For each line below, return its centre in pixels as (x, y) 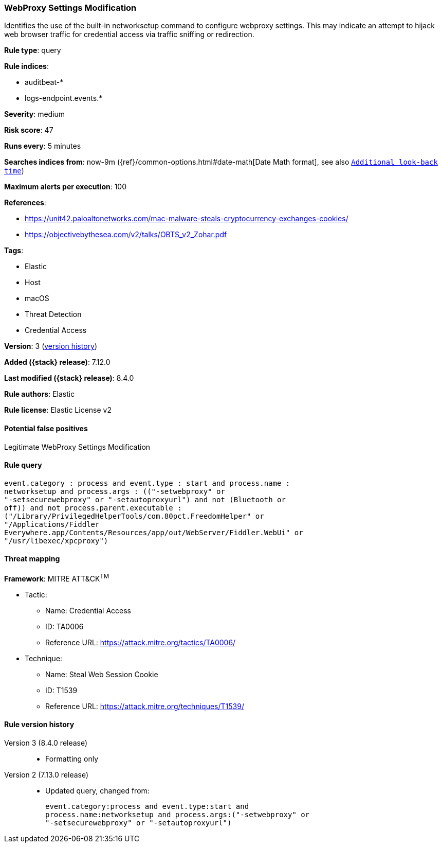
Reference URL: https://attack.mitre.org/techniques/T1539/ (145, 706)
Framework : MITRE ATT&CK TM (57, 578)
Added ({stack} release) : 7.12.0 (57, 362)
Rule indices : (26, 66)
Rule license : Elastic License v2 (58, 410)
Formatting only (72, 758)
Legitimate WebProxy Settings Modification (77, 447)
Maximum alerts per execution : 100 (66, 187)
